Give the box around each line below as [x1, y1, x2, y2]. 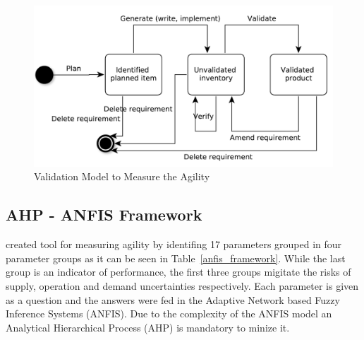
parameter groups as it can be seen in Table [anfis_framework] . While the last [6, 250, 346, 265]
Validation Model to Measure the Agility [34, 169, 210, 184]
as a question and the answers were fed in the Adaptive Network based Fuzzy [6, 292, 340, 307]
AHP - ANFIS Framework [6, 204, 202, 225]
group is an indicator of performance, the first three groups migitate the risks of [6, 264, 351, 279]
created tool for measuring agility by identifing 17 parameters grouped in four [6, 237, 342, 252]
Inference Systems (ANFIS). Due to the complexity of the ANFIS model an [6, 306, 332, 321]
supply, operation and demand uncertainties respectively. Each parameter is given [6, 278, 359, 293]
